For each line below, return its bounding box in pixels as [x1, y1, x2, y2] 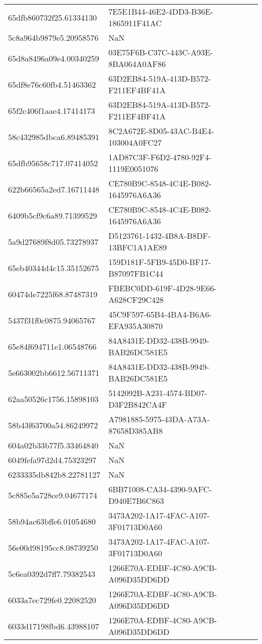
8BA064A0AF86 [108, 58, 166, 70]
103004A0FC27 [108, 137, 162, 148]
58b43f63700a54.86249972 [8, 419, 98, 431]
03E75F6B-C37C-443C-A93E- [108, 46, 213, 58]
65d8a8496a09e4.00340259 [8, 52, 99, 64]
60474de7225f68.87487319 [8, 288, 98, 300]
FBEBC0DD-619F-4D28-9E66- [108, 282, 217, 294]
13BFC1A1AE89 [108, 241, 167, 253]
